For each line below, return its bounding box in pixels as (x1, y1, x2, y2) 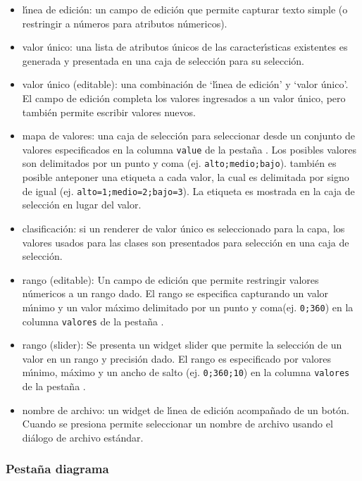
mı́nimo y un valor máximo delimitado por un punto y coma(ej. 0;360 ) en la (22, 299, 354, 314)
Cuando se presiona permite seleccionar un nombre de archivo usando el (22, 416, 333, 431)
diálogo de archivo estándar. (22, 430, 144, 444)
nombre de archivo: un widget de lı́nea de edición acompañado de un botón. (22, 402, 349, 417)
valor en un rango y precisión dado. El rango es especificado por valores (22, 351, 332, 366)
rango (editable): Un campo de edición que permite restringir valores (22, 272, 319, 287)
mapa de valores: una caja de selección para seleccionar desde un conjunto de (22, 128, 355, 143)
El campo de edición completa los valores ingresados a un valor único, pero (22, 90, 346, 105)
